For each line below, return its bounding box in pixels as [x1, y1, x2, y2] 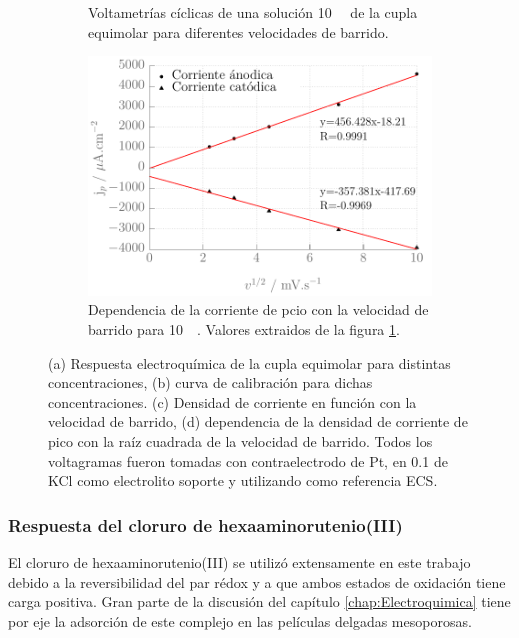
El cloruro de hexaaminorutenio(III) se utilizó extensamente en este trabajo [8, 552, 471, 573]
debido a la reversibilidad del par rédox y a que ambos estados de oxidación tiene [8, 571, 506, 592]
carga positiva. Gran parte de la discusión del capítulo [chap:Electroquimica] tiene [8, 591, 511, 612]
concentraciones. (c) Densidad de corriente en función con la [48, 391, 417, 412]
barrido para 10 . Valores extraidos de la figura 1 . [88, 319, 400, 340]
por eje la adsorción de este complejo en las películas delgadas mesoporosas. [8, 610, 472, 631]
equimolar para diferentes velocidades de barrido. [88, 21, 389, 42]
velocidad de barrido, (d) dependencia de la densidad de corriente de [48, 411, 468, 432]
